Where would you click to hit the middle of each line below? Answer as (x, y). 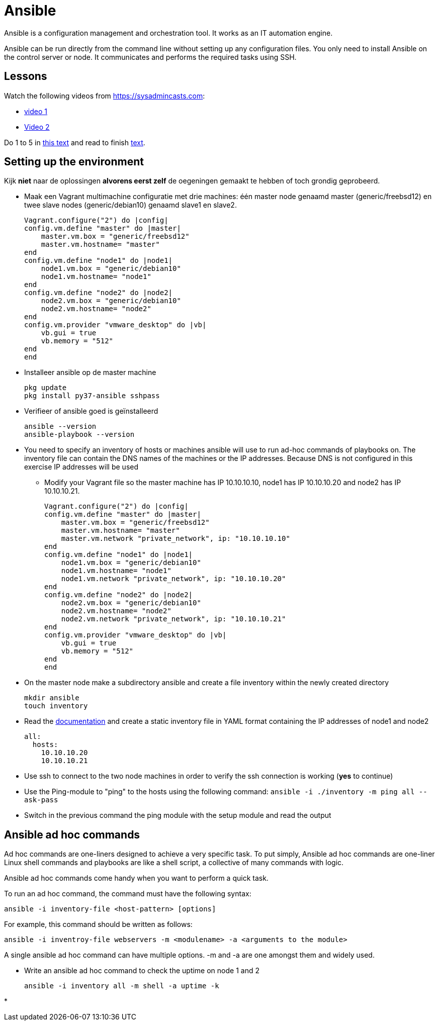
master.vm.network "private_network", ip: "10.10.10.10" (175, 539)
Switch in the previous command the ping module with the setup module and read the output (178, 815)
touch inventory (56, 706)
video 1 (36, 111)
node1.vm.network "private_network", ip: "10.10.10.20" (173, 579)
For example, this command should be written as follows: (98, 924)
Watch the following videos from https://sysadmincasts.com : (105, 96)
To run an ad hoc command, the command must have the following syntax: (128, 894)
